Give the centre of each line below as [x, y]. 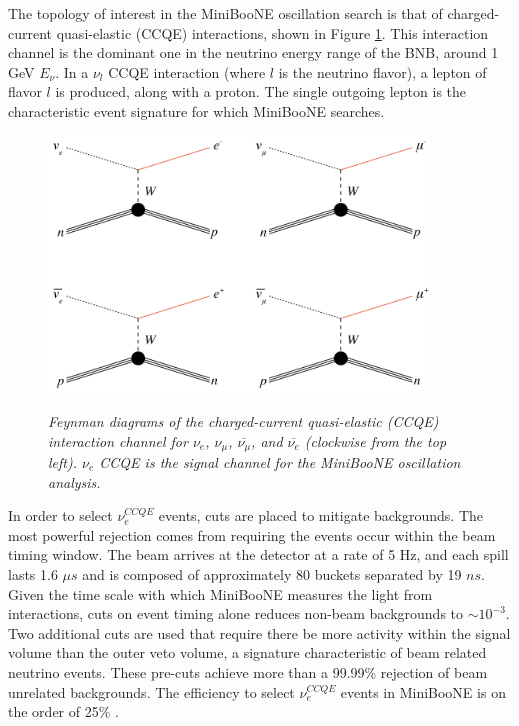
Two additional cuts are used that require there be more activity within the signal [259, 632]
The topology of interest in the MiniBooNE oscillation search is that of [225, 13]
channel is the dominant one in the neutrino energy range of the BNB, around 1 [253, 52]
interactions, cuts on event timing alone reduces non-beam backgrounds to [236, 613]
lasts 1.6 [33, 573]
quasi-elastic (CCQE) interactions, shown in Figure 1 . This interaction [272, 32]
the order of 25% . [63, 711]
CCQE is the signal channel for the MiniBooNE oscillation [280, 462]
